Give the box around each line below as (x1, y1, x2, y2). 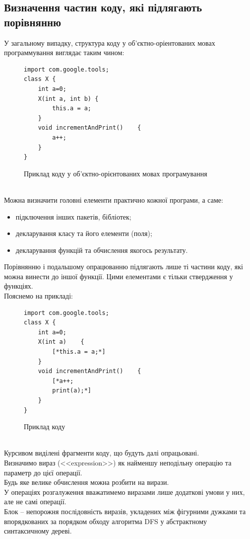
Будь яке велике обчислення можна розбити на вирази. (4, 477, 169, 487)
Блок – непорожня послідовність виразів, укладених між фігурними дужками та (4, 506, 246, 516)
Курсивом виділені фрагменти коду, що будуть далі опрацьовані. (4, 448, 199, 458)
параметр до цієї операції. (4, 467, 82, 477)
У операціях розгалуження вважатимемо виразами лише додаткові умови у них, (4, 486, 245, 497)
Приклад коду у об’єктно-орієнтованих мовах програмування (24, 168, 207, 178)
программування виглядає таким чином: (4, 47, 125, 58)
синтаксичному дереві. (4, 526, 72, 536)
